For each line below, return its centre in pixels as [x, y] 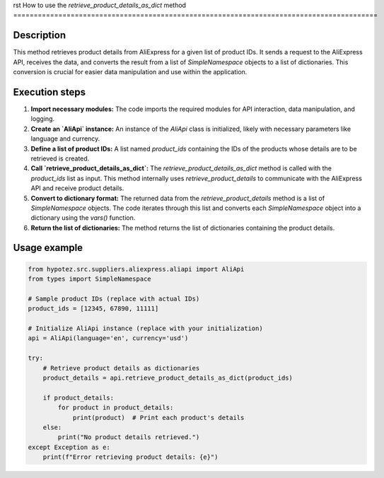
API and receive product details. [77, 188]
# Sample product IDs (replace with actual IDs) [114, 298]
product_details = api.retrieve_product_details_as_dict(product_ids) [168, 378]
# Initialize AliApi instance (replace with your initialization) [145, 328]
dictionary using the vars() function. [83, 218]
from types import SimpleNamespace [89, 279]
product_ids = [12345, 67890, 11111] [93, 309]
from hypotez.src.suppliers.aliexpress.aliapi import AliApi [136, 269]
